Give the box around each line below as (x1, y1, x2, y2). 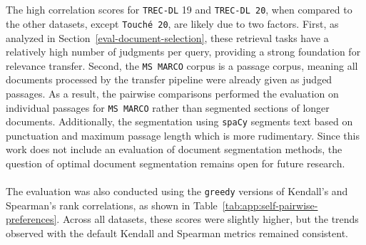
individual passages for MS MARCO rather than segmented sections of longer (6, 100, 330, 115)
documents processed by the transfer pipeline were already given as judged (6, 72, 332, 87)
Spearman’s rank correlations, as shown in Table (6, 197, 218, 212)
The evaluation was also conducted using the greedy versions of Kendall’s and (6, 184, 348, 199)
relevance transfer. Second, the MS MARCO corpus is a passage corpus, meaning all (6, 58, 358, 73)
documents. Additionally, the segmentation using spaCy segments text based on (6, 114, 353, 129)
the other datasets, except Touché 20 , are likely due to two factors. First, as (6, 16, 339, 31)
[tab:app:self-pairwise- (222, 197, 318, 212)
